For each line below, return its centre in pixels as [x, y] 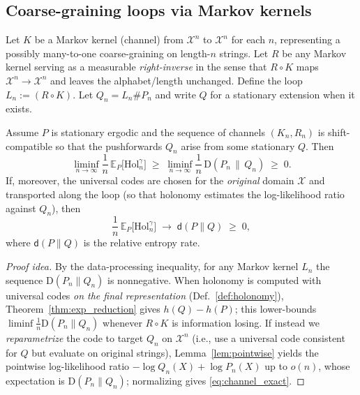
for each [248, 39]
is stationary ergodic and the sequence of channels [158, 132]
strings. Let [244, 53]
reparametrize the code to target [75, 337]
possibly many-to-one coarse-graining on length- [108, 53]
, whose [334, 366]
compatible [29, 146]
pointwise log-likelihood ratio [68, 366]
